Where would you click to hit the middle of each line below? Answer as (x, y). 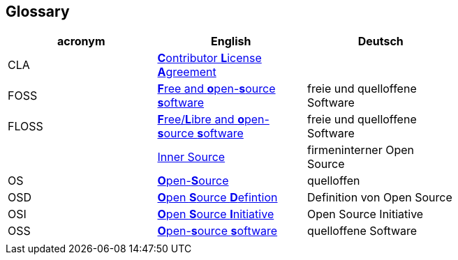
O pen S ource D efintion (217, 198)
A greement (187, 72)
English (231, 41)
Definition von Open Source (380, 198)
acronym (81, 41)
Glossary (38, 12)
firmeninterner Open (361, 150)
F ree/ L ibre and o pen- (213, 120)
